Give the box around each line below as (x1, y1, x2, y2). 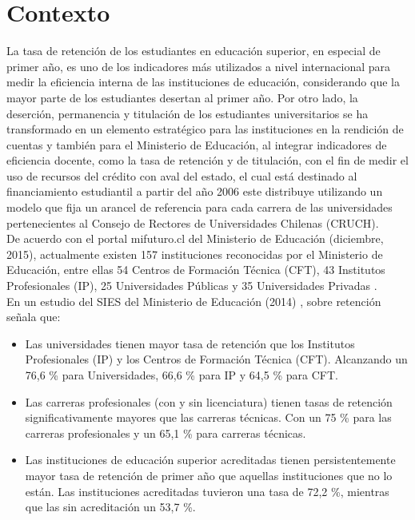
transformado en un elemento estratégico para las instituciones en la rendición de (6, 121, 404, 137)
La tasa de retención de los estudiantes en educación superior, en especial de (6, 42, 381, 59)
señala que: (6, 308, 61, 325)
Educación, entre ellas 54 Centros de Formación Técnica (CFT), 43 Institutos (6, 261, 385, 278)
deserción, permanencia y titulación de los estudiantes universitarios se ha (6, 105, 369, 121)
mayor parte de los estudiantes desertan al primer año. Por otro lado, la (6, 89, 358, 105)
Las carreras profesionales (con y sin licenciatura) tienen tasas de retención (25, 393, 393, 410)
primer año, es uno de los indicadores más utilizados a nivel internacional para (6, 58, 391, 74)
